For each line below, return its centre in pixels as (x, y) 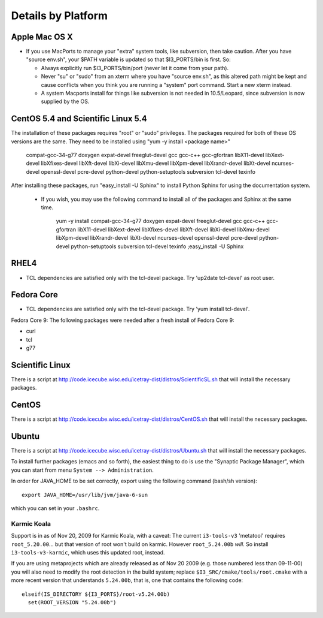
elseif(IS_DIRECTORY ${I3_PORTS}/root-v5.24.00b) (96, 594)
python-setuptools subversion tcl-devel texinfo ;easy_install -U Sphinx (157, 246)
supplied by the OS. (65, 101)
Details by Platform (59, 16)
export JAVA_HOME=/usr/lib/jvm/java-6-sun (85, 495)
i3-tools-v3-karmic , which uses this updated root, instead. (88, 552)
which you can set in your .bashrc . (55, 508)
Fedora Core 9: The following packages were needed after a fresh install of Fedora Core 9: (123, 320)
